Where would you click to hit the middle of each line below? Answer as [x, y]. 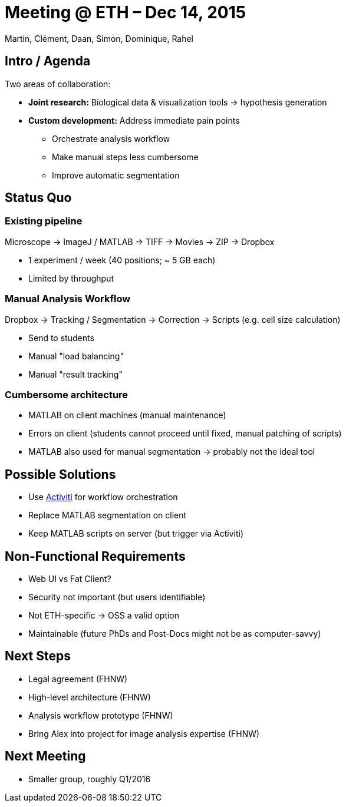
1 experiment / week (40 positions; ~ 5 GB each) [122, 260]
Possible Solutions [60, 474]
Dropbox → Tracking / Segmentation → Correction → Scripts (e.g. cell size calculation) [173, 319]
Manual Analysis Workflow [68, 299]
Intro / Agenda [48, 61]
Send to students [61, 338]
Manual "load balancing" [76, 356]
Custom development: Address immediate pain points [134, 120]
